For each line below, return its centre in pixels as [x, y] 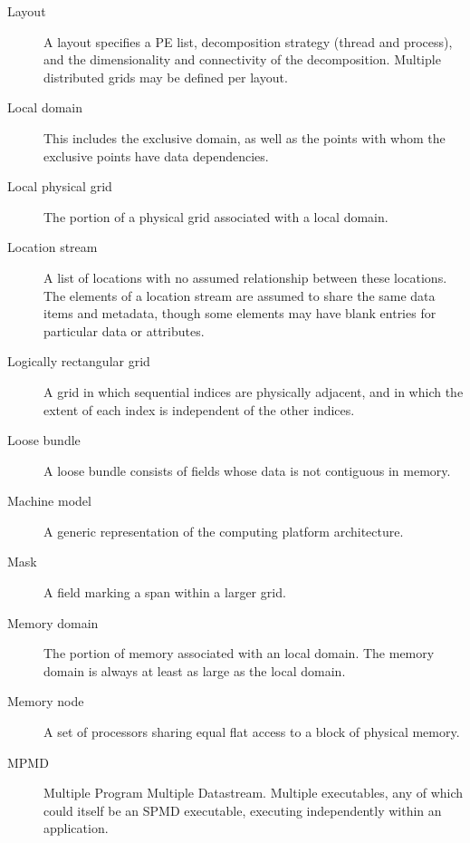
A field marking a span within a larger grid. [165, 592]
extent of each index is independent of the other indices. [199, 409]
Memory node [46, 701]
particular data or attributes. [124, 330]
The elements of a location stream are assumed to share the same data [240, 295]
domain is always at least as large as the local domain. [195, 670]
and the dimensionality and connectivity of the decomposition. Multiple [242, 59]
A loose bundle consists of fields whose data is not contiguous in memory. [247, 470]
